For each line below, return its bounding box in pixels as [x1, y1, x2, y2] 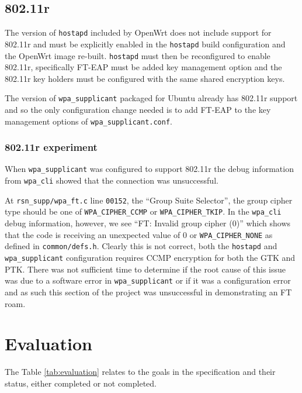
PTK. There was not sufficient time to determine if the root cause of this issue [5, 263, 286, 275]
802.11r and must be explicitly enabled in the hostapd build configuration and [5, 37, 286, 50]
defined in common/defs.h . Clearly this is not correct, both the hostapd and [5, 240, 277, 252]
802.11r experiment [5, 140, 98, 154]
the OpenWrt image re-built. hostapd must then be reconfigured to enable [5, 49, 270, 61]
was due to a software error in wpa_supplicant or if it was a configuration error [5, 274, 291, 287]
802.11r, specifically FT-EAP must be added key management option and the [5, 61, 282, 73]
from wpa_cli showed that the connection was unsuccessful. [5, 174, 218, 187]
